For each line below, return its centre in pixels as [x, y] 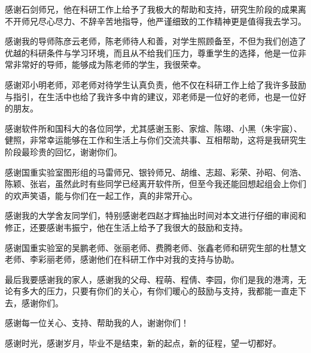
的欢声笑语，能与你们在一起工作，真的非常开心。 [101, 195]
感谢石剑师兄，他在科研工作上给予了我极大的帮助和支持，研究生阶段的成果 [151, 9]
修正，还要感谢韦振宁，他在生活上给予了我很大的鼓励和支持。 [126, 227]
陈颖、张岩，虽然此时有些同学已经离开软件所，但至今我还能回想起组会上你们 [155, 184]
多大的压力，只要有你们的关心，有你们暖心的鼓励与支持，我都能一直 [155, 291]
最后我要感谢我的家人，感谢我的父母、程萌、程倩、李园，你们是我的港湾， [151, 279]
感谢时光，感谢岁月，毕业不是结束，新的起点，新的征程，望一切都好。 [143, 343]
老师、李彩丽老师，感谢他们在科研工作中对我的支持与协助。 [122, 259]
